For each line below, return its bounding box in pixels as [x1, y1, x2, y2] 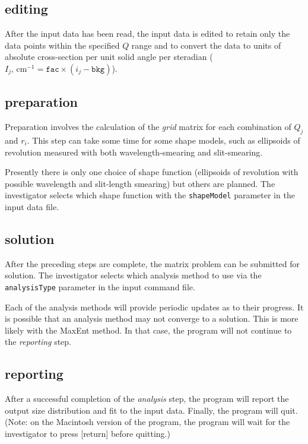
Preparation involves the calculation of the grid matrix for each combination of [5, 120, 291, 133]
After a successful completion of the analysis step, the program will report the [5, 392, 289, 405]
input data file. [5, 201, 59, 213]
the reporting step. [5, 335, 72, 348]
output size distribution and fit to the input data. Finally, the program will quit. [5, 404, 298, 416]
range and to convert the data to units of [131, 39, 281, 51]
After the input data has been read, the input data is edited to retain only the [5, 27, 290, 40]
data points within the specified [5, 39, 120, 51]
